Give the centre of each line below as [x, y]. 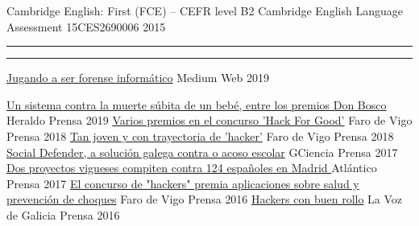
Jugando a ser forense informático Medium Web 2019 [138, 78]
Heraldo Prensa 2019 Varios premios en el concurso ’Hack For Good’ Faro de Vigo [209, 120]
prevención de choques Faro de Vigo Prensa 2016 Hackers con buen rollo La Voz [205, 199]
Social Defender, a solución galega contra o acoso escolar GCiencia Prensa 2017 [202, 152]
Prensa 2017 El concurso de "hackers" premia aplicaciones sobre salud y [183, 183]
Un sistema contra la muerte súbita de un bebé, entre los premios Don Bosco [197, 104]
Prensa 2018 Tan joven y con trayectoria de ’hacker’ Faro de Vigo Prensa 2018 [200, 136]
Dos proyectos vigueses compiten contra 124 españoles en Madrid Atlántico [192, 168]
